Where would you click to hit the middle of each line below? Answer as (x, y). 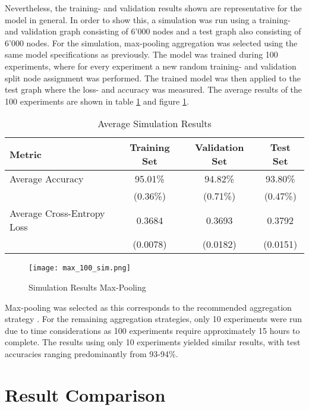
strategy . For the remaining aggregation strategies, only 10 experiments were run (154, 319)
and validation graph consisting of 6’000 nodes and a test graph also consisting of (153, 31)
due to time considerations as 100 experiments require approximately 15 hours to (152, 330)
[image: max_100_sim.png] (80, 268)
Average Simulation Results (154, 124)
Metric (26, 154)
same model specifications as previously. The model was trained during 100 (141, 54)
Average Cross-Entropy (57, 213)
